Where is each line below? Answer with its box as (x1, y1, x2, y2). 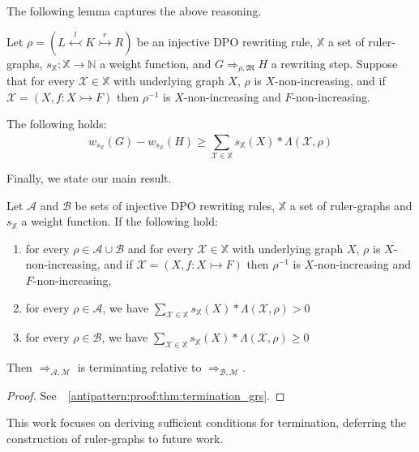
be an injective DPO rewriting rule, (137, 32, 314, 50)
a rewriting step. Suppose (271, 54, 398, 71)
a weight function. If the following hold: (21, 213, 218, 230)
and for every (127, 239, 194, 256)
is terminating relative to (77, 359, 202, 376)
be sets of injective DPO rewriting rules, (75, 196, 276, 213)
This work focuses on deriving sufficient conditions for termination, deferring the (6, 414, 406, 431)
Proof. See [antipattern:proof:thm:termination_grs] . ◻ (6, 386, 285, 403)
